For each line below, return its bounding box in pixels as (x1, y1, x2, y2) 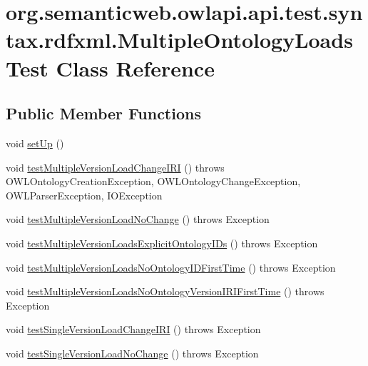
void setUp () (6, 135, 64, 150)
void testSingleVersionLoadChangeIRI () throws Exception (6, 322, 261, 337)
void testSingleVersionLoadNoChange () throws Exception (6, 345, 259, 360)
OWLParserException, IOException (6, 187, 163, 202)
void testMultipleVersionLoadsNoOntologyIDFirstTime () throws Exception (6, 259, 336, 274)
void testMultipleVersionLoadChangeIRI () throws (6, 159, 225, 174)
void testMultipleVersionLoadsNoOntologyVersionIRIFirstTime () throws (6, 284, 324, 299)
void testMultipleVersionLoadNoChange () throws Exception (6, 212, 270, 227)
